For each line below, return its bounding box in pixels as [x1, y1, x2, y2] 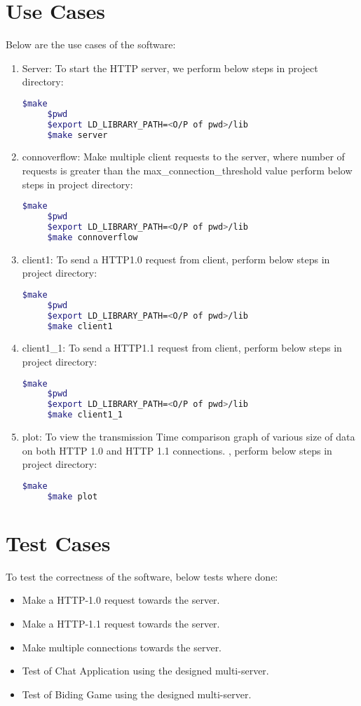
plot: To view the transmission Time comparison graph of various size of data [22, 429, 355, 444]
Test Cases [6, 528, 111, 557]
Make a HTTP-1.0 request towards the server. [22, 593, 220, 607]
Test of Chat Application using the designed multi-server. [22, 663, 269, 678]
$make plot [47, 491, 98, 501]
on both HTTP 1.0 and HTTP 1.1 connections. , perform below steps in [22, 443, 332, 457]
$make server [47, 130, 108, 140]
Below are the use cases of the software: [6, 37, 176, 52]
